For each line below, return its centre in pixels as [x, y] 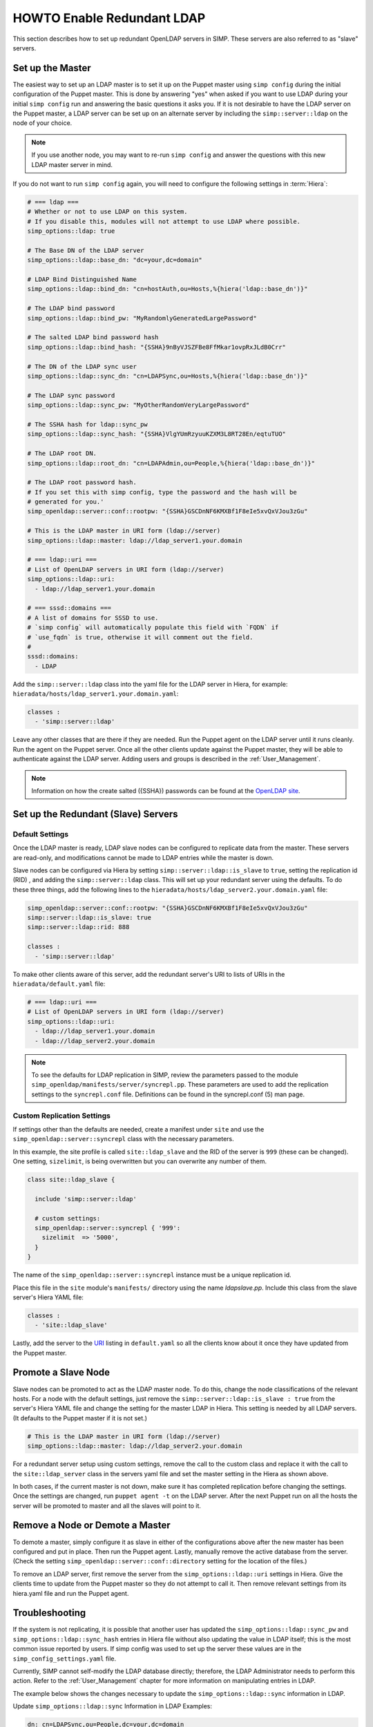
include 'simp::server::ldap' [86, 1199]
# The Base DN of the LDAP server [86, 250]
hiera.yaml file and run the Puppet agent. [71, 1593]
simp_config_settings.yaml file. [65, 1659]
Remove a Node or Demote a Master [92, 1526]
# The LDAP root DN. [62, 454]
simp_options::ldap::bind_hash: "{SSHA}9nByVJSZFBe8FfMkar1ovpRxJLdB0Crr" [157, 347]
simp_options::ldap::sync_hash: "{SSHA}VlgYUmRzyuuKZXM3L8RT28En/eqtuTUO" [157, 434]
